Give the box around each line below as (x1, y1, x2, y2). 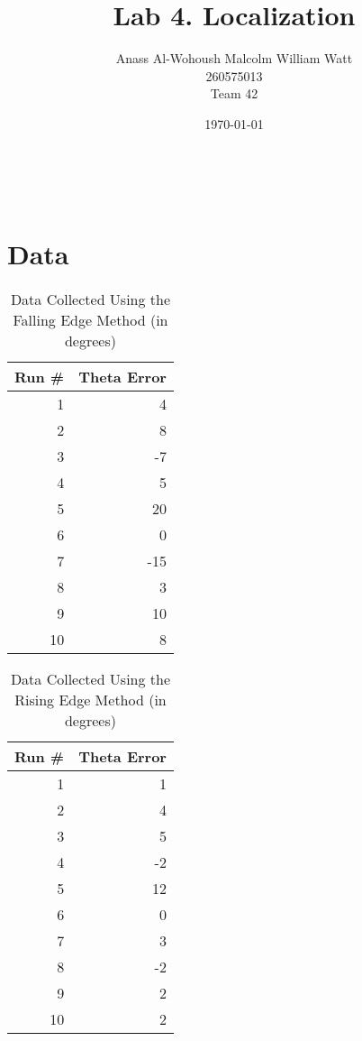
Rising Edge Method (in (14, 689, 167, 711)
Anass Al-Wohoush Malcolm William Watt (115, 49, 353, 68)
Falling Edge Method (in (13, 309, 168, 331)
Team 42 (210, 84, 258, 103)
